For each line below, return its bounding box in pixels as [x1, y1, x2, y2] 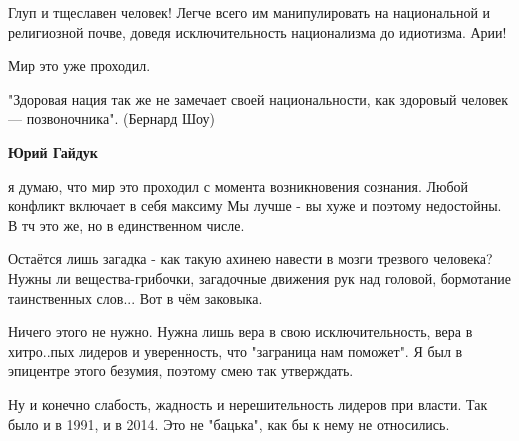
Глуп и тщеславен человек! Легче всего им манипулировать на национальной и [8, 2, 491, 22]
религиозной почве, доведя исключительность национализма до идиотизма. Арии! [8, 21, 507, 42]
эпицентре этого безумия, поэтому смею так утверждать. [8, 360, 354, 381]
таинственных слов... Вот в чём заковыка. [8, 287, 263, 308]
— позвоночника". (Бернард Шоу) [8, 108, 215, 129]
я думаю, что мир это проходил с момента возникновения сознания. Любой [8, 175, 469, 196]
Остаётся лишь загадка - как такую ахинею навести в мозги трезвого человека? [8, 248, 493, 269]
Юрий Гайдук [8, 141, 98, 162]
